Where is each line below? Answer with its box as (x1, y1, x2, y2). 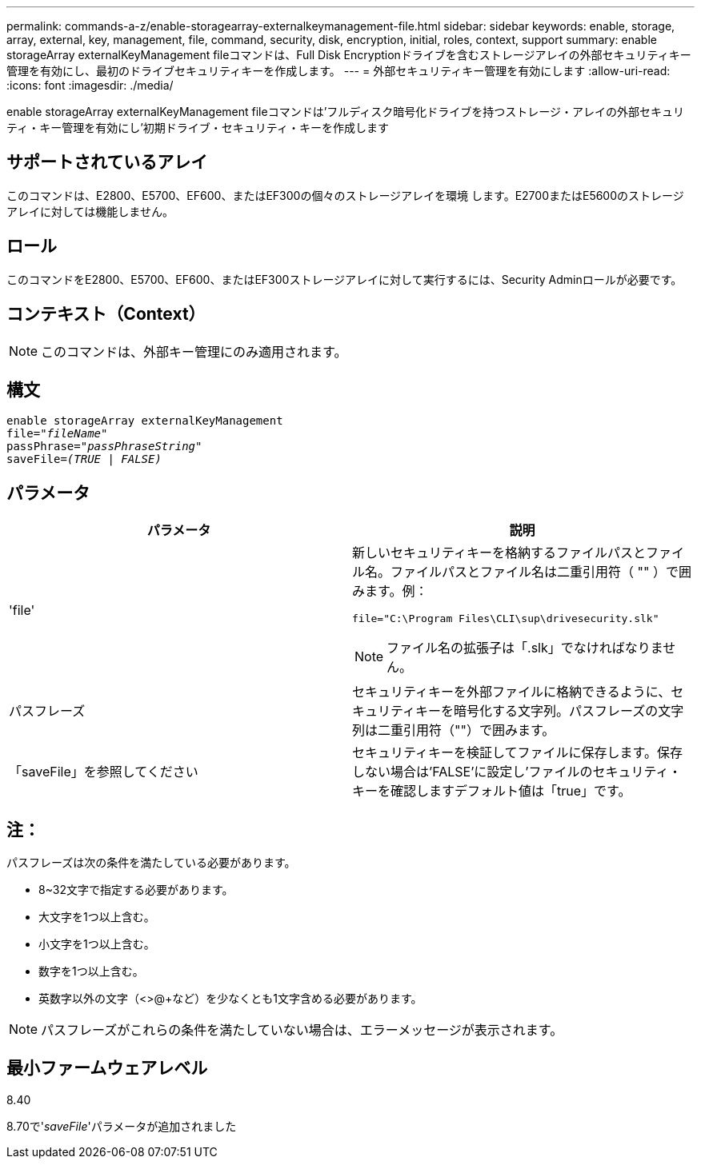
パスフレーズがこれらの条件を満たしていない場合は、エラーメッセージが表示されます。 (41, 1022, 563, 1039)
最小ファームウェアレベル (6, 1058, 208, 1079)
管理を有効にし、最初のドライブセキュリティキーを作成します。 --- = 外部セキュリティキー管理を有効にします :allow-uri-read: (6, 64, 671, 78)
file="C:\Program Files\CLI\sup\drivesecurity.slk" (352, 612, 659, 625)
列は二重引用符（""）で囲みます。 (352, 722, 555, 739)
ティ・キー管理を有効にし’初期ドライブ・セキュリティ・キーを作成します (6, 121, 389, 134)
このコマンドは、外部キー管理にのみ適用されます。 (41, 343, 347, 360)
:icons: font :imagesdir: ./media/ (6, 78, 174, 92)
